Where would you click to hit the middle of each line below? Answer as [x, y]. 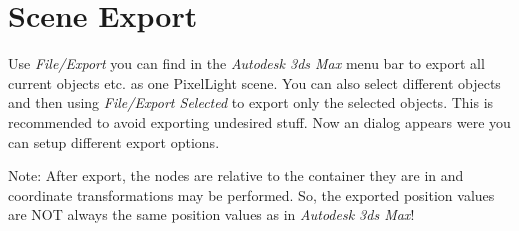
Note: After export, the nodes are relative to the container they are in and [236, 175]
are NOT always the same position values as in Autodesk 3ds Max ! [211, 214]
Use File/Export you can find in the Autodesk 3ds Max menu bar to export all [246, 63]
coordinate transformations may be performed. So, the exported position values [251, 194]
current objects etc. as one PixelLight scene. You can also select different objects [254, 82]
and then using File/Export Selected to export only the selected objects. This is [251, 102]
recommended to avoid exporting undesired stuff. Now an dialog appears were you [259, 121]
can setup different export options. [114, 141]
